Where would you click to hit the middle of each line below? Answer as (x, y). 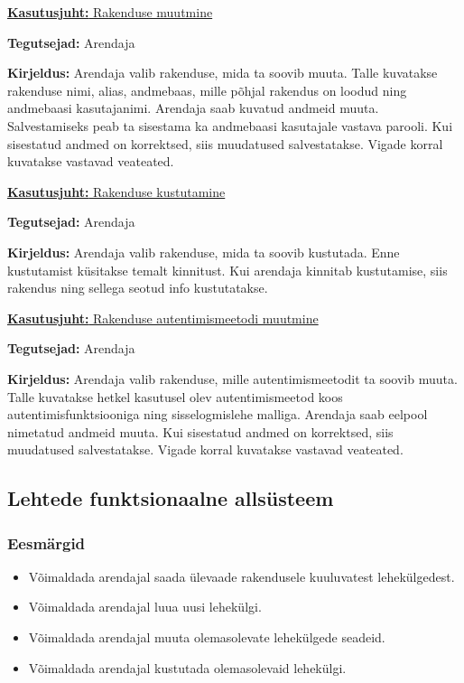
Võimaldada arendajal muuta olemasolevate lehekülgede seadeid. (207, 637)
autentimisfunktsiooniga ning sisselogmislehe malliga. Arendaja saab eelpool (218, 414)
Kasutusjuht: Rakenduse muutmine (110, 12)
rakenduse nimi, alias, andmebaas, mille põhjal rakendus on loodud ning (207, 90)
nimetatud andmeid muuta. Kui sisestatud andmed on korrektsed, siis (200, 431)
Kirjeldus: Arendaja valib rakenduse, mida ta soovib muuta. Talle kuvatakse (223, 73)
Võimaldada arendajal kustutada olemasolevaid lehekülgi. (187, 667)
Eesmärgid (46, 543)
